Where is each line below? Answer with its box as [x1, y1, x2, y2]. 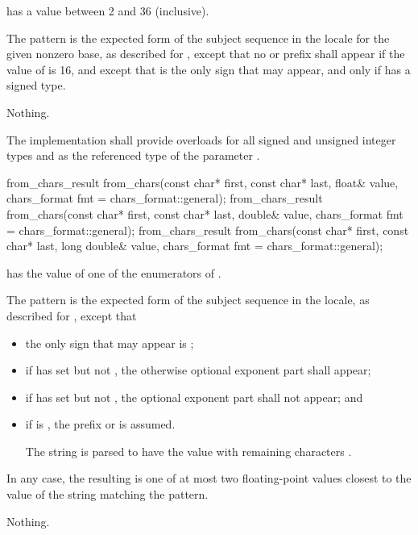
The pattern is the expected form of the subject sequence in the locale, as [6, 291, 370, 308]
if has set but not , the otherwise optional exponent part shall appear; [25, 362, 371, 378]
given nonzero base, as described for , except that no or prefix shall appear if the [6, 45, 405, 62]
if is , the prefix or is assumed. [25, 416, 176, 433]
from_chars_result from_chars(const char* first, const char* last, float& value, [6, 173, 399, 190]
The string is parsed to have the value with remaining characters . [25, 442, 352, 459]
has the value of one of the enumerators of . [6, 264, 221, 281]
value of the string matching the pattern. [6, 486, 209, 503]
